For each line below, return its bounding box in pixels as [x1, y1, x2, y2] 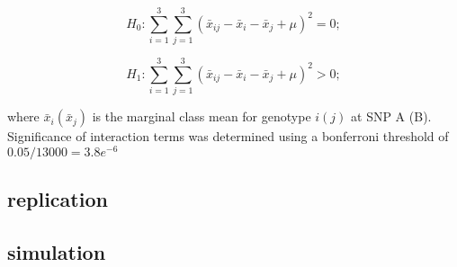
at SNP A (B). [351, 107, 432, 126]
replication [7, 185, 108, 213]
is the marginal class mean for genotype [92, 107, 311, 126]
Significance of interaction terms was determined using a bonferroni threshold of [7, 127, 449, 146]
